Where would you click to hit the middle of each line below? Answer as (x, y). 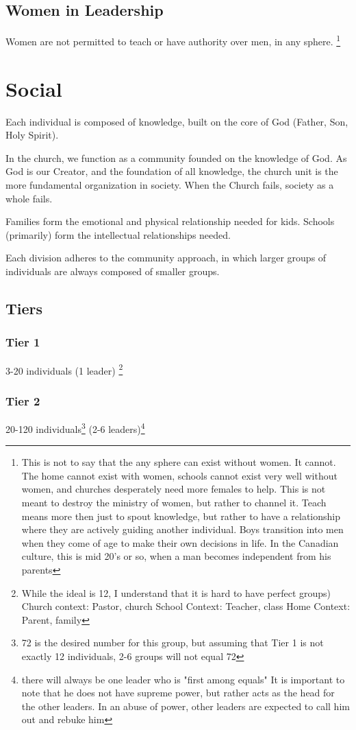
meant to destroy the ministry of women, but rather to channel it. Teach (174, 503)
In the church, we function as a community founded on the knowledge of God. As (176, 157)
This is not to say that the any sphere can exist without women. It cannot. (179, 462)
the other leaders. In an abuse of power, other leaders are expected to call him (186, 706)
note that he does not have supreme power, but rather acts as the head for (178, 693)
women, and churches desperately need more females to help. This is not (174, 489)
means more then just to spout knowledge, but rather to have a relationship (181, 516)
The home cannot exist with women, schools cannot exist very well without (179, 475)
